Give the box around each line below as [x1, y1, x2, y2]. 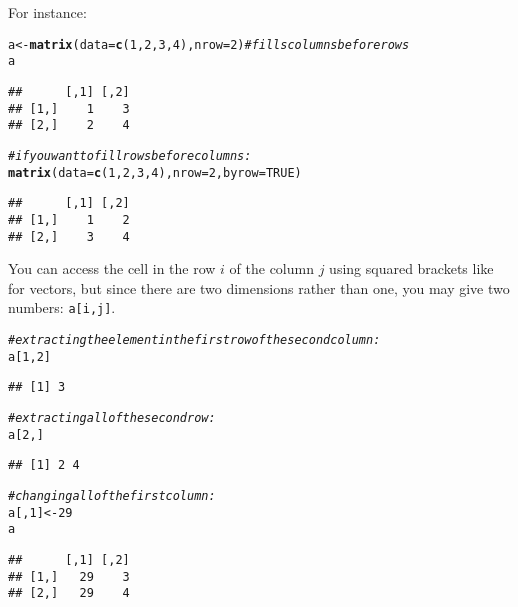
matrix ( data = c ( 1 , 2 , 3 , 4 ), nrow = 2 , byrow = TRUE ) [8, 165, 302, 180]
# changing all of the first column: [8, 488, 216, 503]
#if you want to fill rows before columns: [8, 148, 252, 163]
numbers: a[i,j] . [8, 297, 116, 318]
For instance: [8, 2, 87, 22]
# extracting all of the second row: [8, 410, 216, 425]
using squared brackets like [329, 258, 494, 279]
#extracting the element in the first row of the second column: [8, 333, 381, 347]
